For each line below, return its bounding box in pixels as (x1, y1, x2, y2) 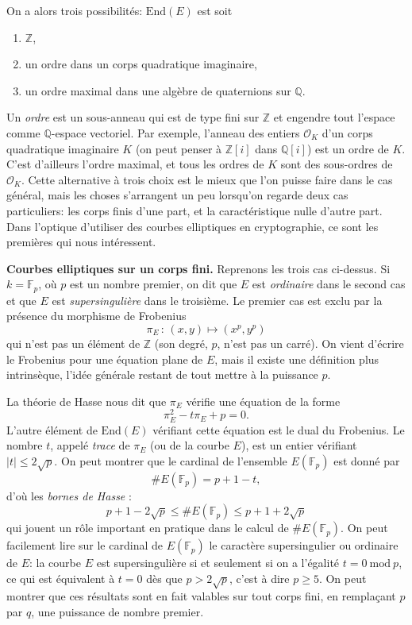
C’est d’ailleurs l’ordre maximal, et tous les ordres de (6, 156, 264, 172)
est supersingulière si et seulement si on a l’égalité (96, 554, 340, 571)
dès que (146, 569, 183, 586)
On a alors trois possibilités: (6, 2, 143, 18)
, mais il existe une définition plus (214, 350, 379, 367)
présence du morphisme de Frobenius (6, 307, 187, 324)
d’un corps (322, 124, 373, 141)
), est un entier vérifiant (241, 437, 357, 453)
